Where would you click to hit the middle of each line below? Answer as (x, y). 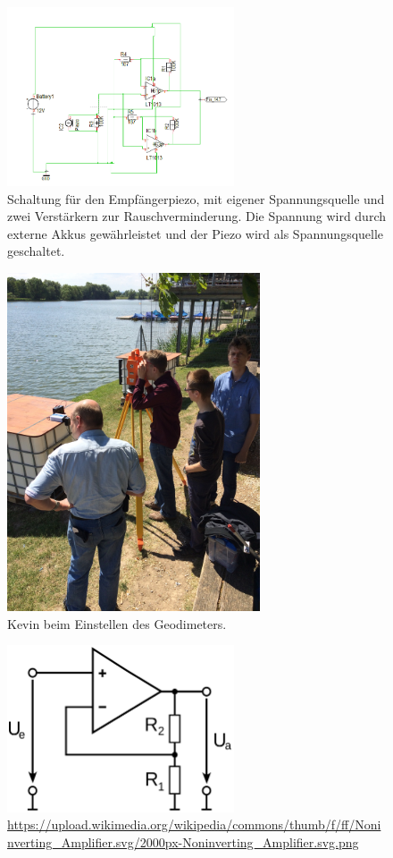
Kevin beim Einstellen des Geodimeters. (117, 623)
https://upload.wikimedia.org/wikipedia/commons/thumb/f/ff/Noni (194, 824)
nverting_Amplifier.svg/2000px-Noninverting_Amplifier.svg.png (183, 841)
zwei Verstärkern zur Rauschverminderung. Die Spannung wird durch (197, 216)
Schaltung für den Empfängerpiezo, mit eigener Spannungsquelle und (196, 198)
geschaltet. (36, 251)
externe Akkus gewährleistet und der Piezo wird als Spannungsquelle (196, 233)
